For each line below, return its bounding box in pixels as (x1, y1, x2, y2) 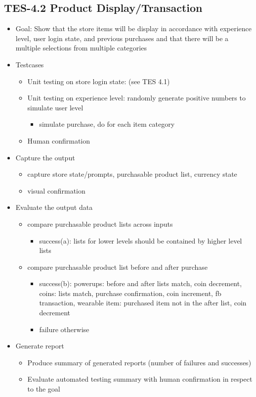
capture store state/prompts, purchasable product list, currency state (27, 169, 237, 179)
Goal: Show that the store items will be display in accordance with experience (15, 23, 252, 34)
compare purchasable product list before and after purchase (27, 261, 208, 272)
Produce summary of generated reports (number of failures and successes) (27, 357, 252, 367)
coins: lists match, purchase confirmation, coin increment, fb (39, 288, 221, 298)
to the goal (27, 384, 60, 394)
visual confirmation (27, 185, 85, 196)
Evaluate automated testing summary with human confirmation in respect (27, 374, 253, 384)
